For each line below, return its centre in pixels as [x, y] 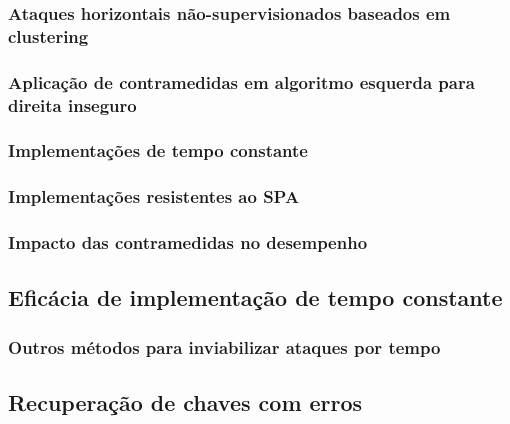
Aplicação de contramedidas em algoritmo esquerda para [241, 81]
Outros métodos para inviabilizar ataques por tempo [224, 346]
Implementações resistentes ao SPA [154, 196]
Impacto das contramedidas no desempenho [188, 242]
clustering [48, 35]
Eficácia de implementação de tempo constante [255, 297]
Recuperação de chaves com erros [185, 402]
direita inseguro [72, 104]
